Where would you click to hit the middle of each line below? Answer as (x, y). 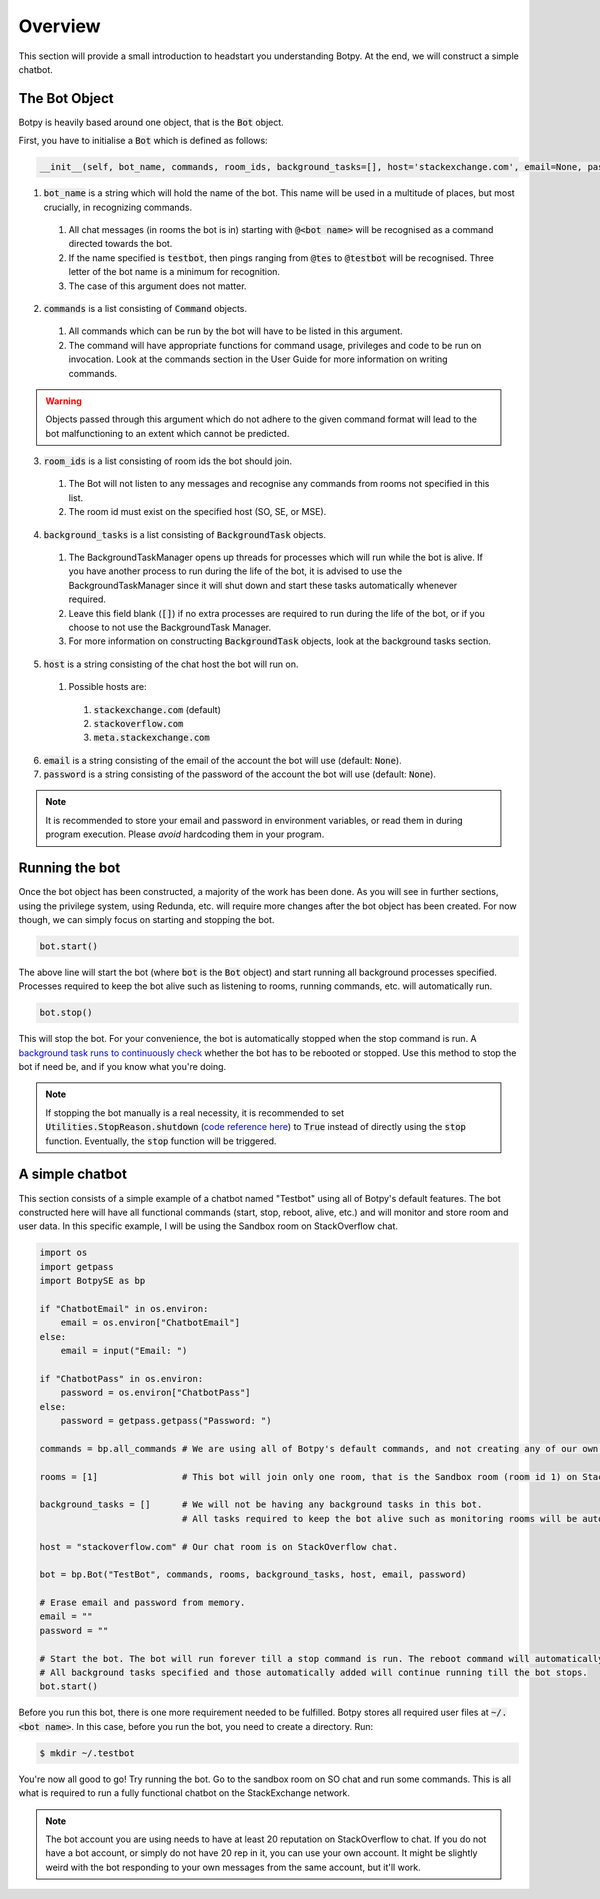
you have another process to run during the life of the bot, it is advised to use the (235, 571)
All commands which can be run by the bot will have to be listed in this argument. (236, 331)
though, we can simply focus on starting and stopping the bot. (146, 919)
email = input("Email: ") (124, 1351)
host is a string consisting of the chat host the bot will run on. (171, 664)
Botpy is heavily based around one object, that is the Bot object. (151, 122)
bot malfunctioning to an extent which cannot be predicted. (167, 433)
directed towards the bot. (120, 244)
